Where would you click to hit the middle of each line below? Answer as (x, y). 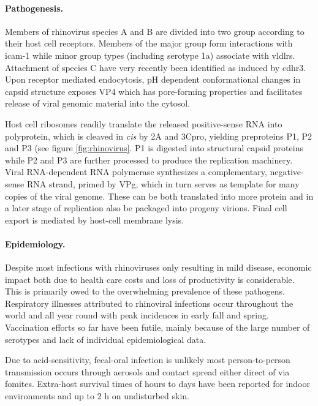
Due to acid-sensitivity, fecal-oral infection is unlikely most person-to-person (148, 360)
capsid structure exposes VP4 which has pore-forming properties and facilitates (154, 91)
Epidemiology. (35, 243)
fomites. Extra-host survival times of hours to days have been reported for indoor (157, 384)
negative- (287, 172)
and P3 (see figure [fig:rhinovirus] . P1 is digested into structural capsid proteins (154, 148)
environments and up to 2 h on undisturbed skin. (97, 396)
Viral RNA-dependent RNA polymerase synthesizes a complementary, (136, 172)
